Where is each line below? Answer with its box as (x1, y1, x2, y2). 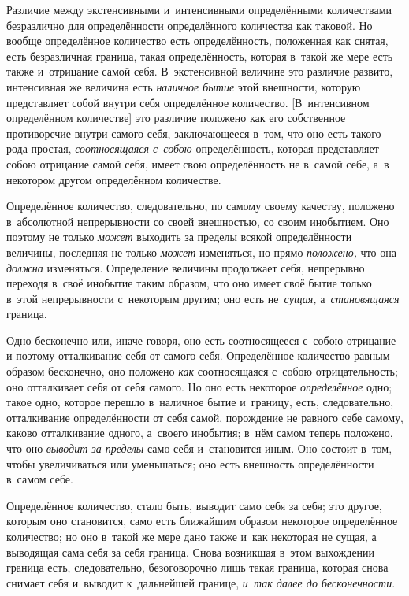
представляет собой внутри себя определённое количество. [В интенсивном (6, 94, 370, 110)
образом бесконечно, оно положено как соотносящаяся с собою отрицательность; (6, 363, 398, 379)
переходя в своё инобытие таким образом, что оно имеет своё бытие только (6, 275, 372, 291)
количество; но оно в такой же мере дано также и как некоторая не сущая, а (6, 528, 377, 544)
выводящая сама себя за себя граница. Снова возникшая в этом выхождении (6, 543, 375, 560)
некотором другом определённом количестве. (6, 171, 221, 187)
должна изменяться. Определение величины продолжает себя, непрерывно (6, 259, 365, 276)
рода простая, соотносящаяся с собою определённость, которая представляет (6, 140, 379, 157)
